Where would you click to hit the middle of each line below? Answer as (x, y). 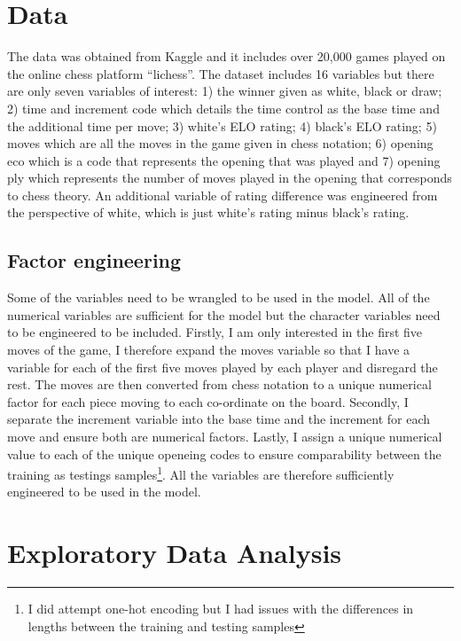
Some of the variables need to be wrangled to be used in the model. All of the (219, 297)
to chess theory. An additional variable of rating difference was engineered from (223, 195)
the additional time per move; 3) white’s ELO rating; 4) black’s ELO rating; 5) (222, 125)
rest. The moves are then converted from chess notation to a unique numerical (219, 384)
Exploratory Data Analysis (175, 553)
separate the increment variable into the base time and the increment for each (219, 419)
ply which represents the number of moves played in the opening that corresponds (230, 178)
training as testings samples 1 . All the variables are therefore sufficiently (201, 473)
